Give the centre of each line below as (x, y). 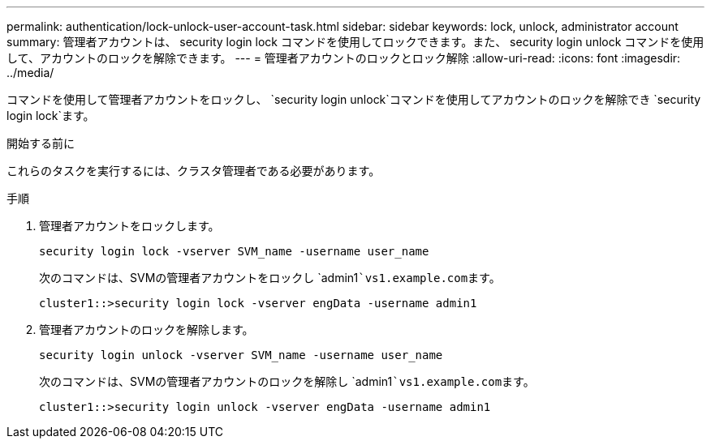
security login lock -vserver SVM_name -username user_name (234, 251)
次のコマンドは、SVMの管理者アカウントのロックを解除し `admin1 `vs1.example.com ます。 (287, 381)
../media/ (30, 73)
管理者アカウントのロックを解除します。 (147, 329)
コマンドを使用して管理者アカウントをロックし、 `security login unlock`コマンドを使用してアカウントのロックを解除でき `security (354, 99)
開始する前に (41, 143)
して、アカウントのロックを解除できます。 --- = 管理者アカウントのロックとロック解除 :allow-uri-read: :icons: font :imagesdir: (344, 58)
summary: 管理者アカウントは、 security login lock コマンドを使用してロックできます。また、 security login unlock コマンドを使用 (355, 42)
